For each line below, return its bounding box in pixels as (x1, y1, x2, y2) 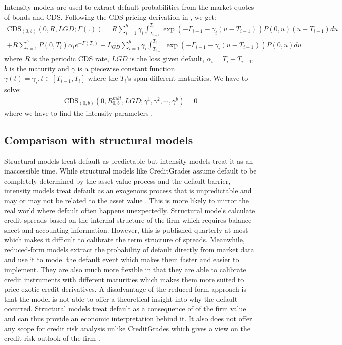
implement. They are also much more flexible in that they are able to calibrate (4, 264, 246, 275)
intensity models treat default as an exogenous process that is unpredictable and (4, 185, 252, 196)
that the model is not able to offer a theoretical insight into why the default (4, 293, 238, 304)
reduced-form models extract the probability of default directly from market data (4, 244, 254, 254)
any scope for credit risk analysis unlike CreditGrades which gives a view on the (4, 323, 250, 333)
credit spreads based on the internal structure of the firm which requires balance (4, 215, 252, 225)
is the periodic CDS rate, (32, 53, 109, 64)
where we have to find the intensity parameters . (4, 107, 153, 118)
